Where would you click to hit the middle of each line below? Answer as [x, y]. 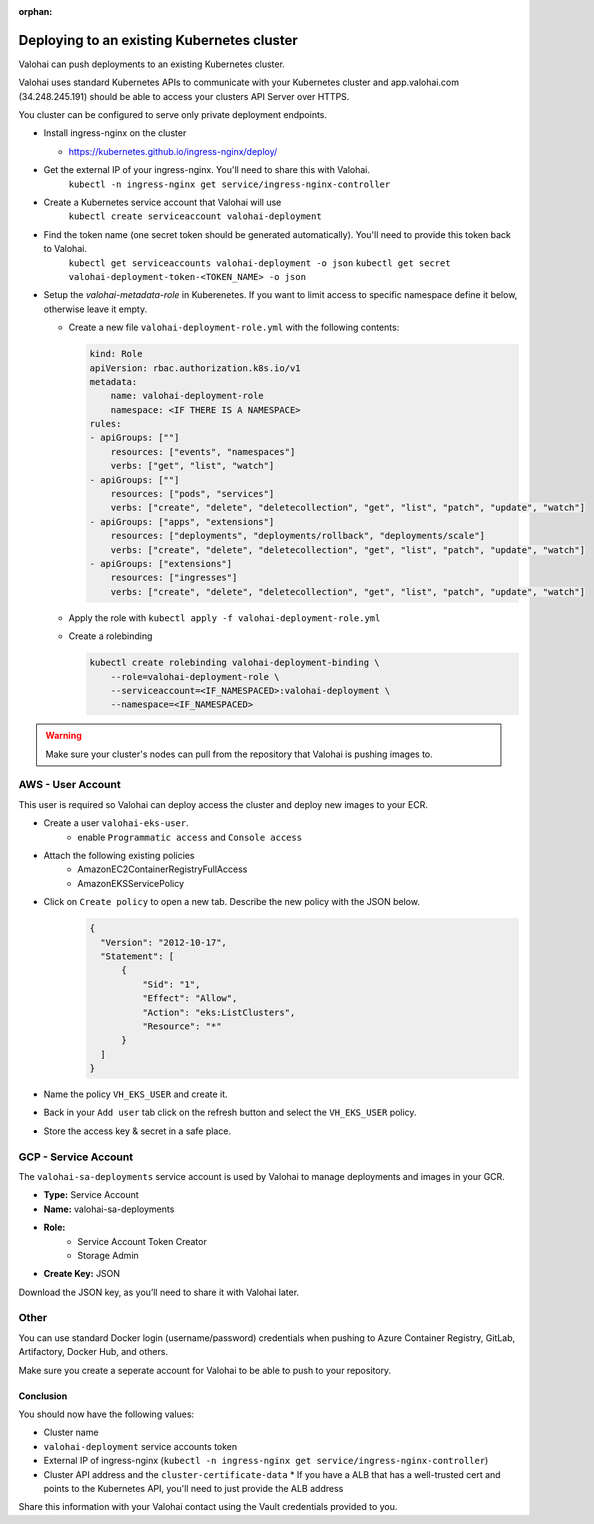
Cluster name [71, 1432]
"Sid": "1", [171, 984]
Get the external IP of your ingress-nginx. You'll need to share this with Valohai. [206, 170]
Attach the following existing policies [119, 855]
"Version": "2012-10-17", [163, 942]
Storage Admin [108, 1255]
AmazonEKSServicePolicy [131, 883]
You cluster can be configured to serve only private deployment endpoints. [173, 115]
